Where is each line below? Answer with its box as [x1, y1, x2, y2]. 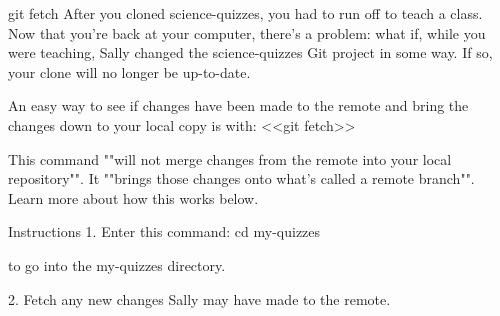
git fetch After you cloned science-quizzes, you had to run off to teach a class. [8, 3, 483, 23]
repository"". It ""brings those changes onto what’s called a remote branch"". [8, 168, 475, 189]
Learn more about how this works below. [8, 187, 259, 208]
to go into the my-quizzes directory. [8, 254, 226, 275]
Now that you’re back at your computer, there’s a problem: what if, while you [8, 22, 486, 43]
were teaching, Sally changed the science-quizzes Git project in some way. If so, [8, 42, 493, 63]
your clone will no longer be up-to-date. [8, 61, 251, 82]
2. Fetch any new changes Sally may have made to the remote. [8, 288, 391, 309]
